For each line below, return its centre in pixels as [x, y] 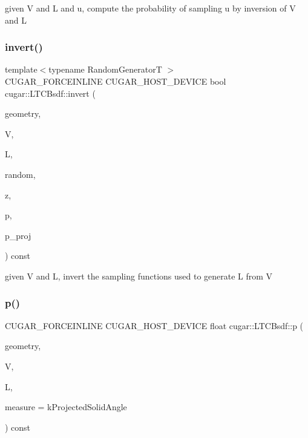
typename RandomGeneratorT [105, 69]
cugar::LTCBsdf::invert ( [50, 93]
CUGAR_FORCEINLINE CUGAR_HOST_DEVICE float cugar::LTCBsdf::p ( [154, 325]
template [21, 69]
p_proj [18, 235]
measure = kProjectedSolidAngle [66, 407]
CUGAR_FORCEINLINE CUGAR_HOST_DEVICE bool [116, 81]
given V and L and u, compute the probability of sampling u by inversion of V [150, 8]
